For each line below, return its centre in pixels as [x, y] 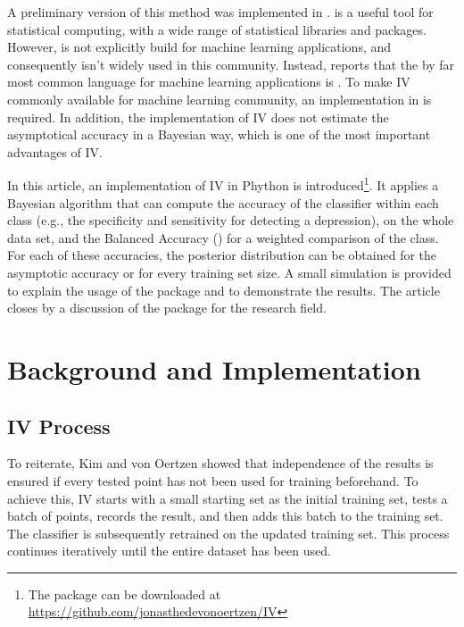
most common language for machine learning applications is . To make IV [209, 82]
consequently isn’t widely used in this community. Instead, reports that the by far [231, 64]
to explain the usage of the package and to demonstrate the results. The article [224, 290]
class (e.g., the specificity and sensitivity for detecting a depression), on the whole [231, 220]
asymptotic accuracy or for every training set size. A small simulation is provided [229, 272]
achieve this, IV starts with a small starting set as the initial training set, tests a [228, 498]
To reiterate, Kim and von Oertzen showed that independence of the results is [220, 463]
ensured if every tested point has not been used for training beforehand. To [213, 480]
